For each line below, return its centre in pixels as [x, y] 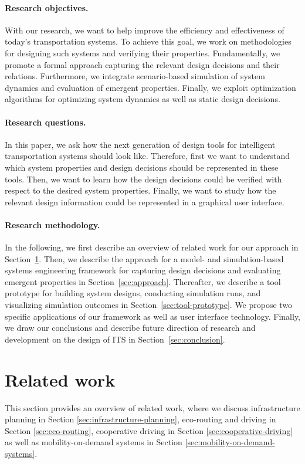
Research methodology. [52, 224]
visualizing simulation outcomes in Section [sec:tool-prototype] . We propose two [149, 305]
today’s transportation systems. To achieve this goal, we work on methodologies [148, 41]
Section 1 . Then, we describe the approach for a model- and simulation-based [144, 258]
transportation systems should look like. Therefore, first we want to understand [148, 156]
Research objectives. [47, 7]
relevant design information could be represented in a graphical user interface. [145, 201]
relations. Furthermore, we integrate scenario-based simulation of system [135, 76]
